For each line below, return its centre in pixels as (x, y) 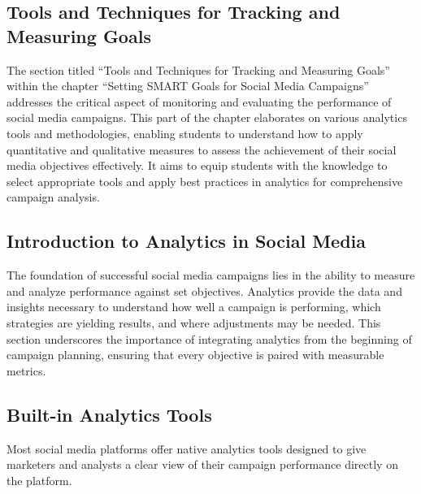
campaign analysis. (53, 197)
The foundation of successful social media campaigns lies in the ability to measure (211, 275)
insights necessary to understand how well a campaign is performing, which (194, 307)
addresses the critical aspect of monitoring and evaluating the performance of (199, 101)
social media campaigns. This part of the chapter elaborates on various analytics (207, 117)
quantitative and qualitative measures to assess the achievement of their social (202, 149)
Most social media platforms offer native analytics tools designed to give (187, 448)
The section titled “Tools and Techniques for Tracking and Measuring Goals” (198, 69)
